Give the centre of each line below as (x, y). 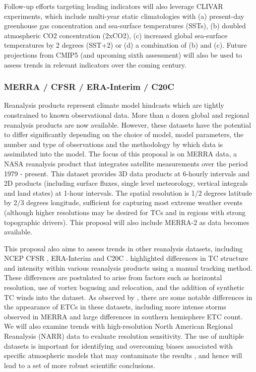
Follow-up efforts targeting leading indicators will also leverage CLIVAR (114, 6)
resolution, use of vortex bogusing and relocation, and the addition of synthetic (124, 287)
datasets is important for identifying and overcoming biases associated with (119, 345)
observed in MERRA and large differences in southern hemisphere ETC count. (124, 316)
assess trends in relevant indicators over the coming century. (95, 64)
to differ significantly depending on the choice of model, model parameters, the (124, 134)
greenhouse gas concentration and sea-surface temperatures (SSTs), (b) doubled (125, 26)
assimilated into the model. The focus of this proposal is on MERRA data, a (121, 154)
